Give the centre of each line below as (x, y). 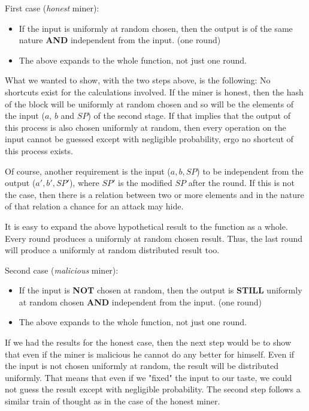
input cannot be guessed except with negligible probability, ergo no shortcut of (149, 139)
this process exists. (39, 150)
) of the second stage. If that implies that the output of (189, 115)
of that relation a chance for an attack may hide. (94, 206)
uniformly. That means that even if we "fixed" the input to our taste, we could (149, 377)
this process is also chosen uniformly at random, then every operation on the (146, 127)
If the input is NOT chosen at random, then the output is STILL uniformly (160, 290)
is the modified (145, 183)
